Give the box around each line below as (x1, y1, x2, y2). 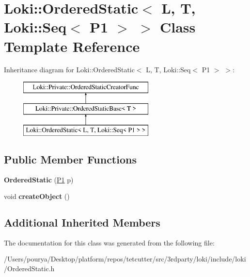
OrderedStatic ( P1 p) (4, 175, 74, 185)
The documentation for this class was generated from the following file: (4, 237, 215, 247)
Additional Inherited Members (4, 214, 160, 229)
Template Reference (4, 36, 140, 56)
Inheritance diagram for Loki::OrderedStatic (4, 64, 135, 74)
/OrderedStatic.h (4, 263, 55, 273)
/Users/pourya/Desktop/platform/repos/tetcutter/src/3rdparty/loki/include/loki (4, 254, 246, 264)
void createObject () (4, 191, 70, 201)
